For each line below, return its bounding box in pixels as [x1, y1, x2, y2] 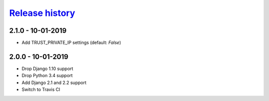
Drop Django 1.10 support [21, 65, 73, 72]
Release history [9, 7, 76, 18]
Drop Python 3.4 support [21, 73, 73, 79]
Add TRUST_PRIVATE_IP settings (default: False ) [21, 40, 122, 46]
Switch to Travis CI [21, 87, 61, 93]
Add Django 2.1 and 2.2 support [21, 80, 87, 86]
